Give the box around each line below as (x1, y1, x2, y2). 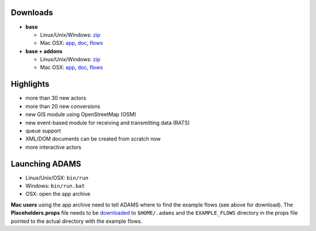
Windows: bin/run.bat (25, 183, 85, 190)
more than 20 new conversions (25, 103, 101, 110)
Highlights (11, 79, 50, 89)
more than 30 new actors (25, 94, 87, 101)
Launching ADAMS (11, 159, 81, 169)
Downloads (11, 8, 53, 17)
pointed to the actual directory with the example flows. (11, 218, 143, 225)
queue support (25, 127, 61, 134)
